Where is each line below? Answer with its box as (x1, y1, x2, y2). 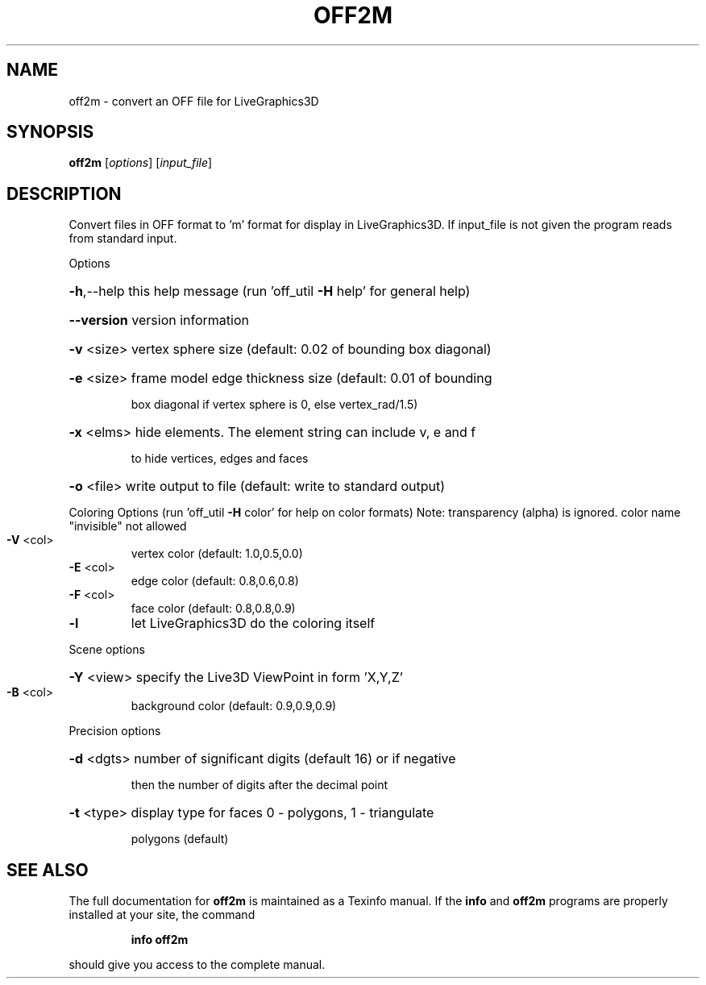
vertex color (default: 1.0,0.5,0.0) (131, 547, 303, 561)
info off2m (131, 933, 189, 947)
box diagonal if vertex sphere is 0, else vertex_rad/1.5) (131, 397, 418, 412)
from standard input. (69, 231, 177, 246)
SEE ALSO (6, 859, 89, 880)
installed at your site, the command (69, 908, 255, 922)
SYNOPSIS (6, 122, 94, 143)
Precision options (69, 724, 161, 738)
